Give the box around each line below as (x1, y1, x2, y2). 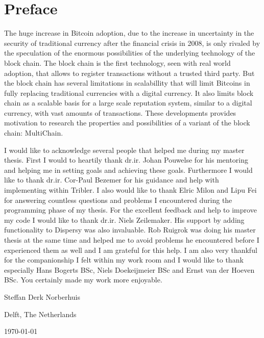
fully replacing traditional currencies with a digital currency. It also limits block (4, 87, 254, 98)
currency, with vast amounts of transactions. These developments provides (4, 107, 236, 118)
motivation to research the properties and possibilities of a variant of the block (4, 117, 250, 128)
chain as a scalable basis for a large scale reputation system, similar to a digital (4, 97, 252, 108)
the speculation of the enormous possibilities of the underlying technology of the (4, 47, 255, 58)
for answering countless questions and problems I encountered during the (4, 194, 232, 205)
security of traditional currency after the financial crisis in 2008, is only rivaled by (4, 37, 260, 48)
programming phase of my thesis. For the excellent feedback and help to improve (4, 204, 257, 215)
